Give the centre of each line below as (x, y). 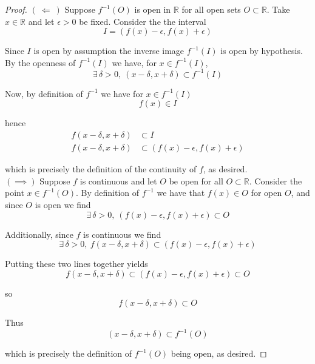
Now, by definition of (44, 93)
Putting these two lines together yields (76, 264)
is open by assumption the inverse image (109, 51)
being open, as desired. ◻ (219, 353)
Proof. (16, 9)
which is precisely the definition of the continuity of (101, 169)
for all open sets (211, 9)
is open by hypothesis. (262, 51)
